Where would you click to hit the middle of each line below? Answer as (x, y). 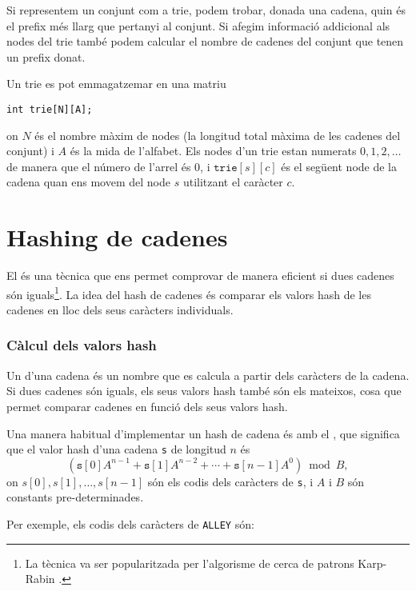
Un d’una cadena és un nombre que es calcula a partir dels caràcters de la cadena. (208, 375)
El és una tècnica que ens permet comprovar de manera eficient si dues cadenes (200, 276)
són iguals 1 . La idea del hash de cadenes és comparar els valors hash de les (189, 293)
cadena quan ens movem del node (89, 182)
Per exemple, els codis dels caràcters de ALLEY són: (130, 524)
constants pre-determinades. (75, 497)
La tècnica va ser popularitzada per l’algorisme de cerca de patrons (190, 563)
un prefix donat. (46, 56)
